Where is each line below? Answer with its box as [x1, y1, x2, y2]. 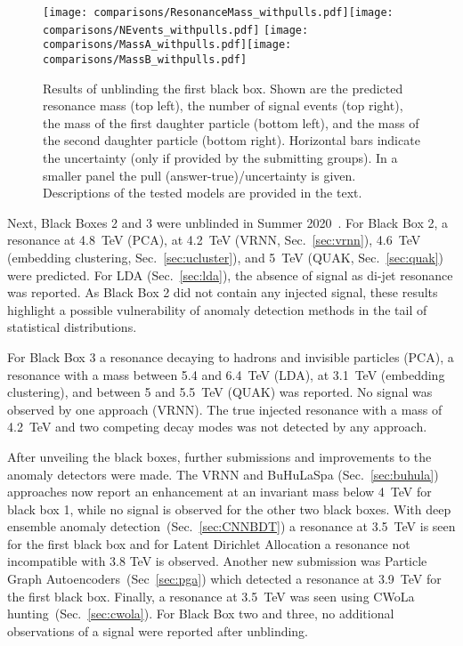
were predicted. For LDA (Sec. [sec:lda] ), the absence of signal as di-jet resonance [7, 265, 453, 284]
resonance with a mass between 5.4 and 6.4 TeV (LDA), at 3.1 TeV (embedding [7, 365, 445, 384]
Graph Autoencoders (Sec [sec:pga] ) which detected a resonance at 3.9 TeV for [7, 569, 442, 588]
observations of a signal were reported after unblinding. [7, 621, 309, 640]
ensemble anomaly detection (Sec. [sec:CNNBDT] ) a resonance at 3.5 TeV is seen [7, 517, 456, 536]
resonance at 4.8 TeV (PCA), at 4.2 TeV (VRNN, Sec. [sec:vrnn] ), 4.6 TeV [7, 230, 421, 249]
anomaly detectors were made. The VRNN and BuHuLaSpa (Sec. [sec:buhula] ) [7, 464, 439, 483]
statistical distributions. [7, 318, 137, 336]
